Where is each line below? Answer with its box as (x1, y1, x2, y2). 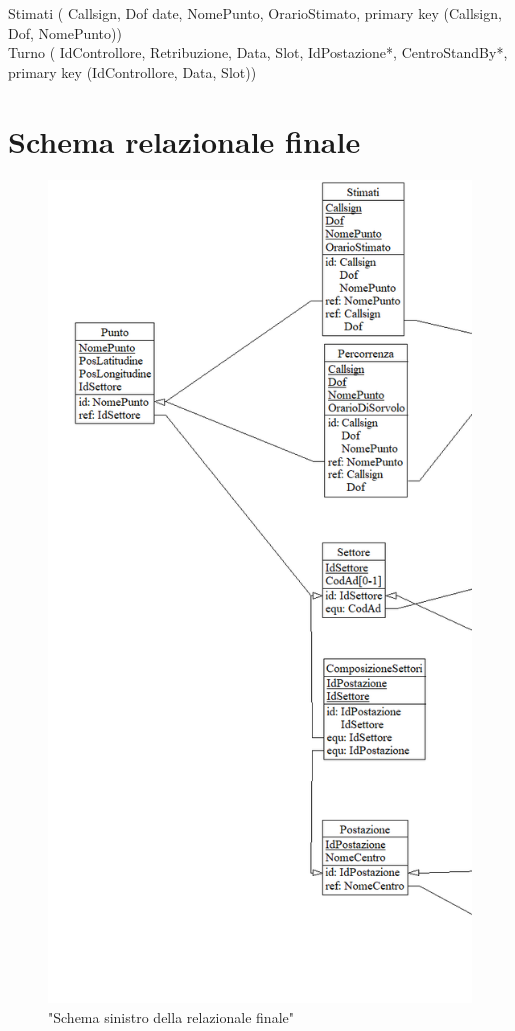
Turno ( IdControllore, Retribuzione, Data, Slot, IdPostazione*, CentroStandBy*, (8, 42, 508, 63)
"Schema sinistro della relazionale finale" (48, 1006, 294, 1027)
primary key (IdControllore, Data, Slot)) (8, 61, 257, 82)
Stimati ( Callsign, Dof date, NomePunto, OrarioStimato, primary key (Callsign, (8, 3, 502, 23)
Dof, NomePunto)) (8, 22, 122, 43)
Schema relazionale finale (8, 120, 361, 161)
